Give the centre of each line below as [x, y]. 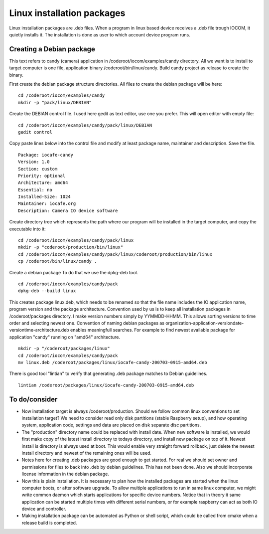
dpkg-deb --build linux [47, 291]
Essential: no [35, 190]
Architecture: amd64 [43, 183]
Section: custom [38, 169]
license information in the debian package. [65, 474]
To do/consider [33, 399]
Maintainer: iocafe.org [47, 204]
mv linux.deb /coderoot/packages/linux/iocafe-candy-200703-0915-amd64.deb [113, 362]
